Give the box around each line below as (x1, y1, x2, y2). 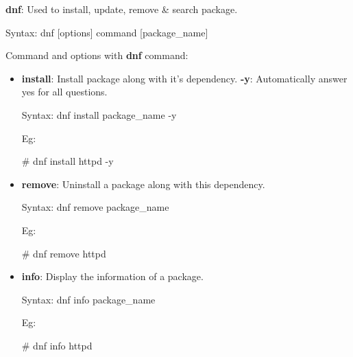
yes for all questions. (21, 84, 108, 99)
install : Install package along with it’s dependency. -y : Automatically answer (21, 71, 348, 85)
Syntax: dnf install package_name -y (21, 107, 177, 122)
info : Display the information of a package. (21, 269, 204, 284)
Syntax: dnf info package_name (21, 292, 156, 306)
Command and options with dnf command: (5, 48, 188, 62)
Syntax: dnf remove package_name (21, 200, 169, 214)
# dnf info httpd (21, 338, 93, 352)
